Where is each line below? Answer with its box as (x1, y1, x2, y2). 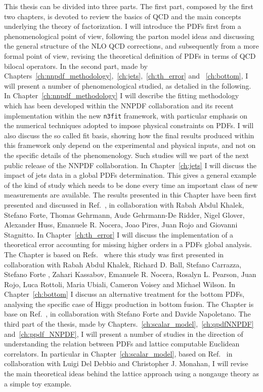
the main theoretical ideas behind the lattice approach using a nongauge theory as (4, 368, 259, 379)
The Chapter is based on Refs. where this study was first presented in (4, 249, 224, 259)
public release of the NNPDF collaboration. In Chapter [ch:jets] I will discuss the (4, 160, 256, 170)
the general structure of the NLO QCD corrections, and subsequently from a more (4, 41, 259, 51)
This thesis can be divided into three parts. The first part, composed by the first (4, 1, 254, 11)
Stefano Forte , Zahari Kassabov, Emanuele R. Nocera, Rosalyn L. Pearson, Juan (4, 269, 256, 280)
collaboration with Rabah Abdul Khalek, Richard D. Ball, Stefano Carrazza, (4, 259, 242, 269)
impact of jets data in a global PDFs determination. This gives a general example (4, 170, 256, 180)
